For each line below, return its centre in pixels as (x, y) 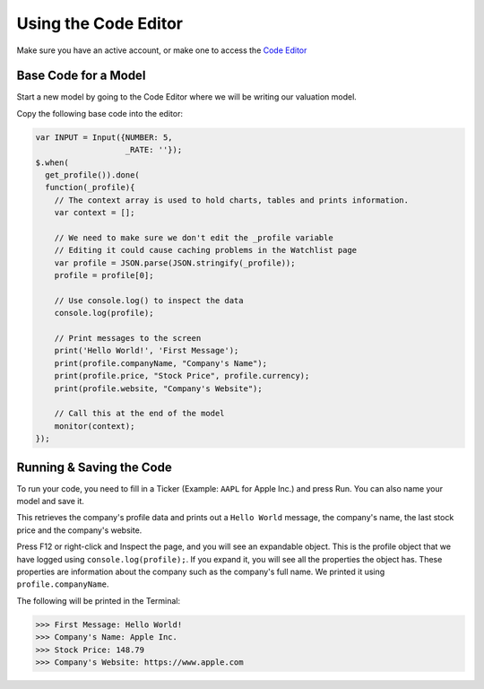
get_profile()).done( (93, 175)
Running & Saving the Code (94, 467)
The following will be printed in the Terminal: (99, 600)
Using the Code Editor (100, 23)
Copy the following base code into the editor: (100, 113)
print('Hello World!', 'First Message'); (147, 351)
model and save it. (51, 501)
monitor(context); (95, 426)
